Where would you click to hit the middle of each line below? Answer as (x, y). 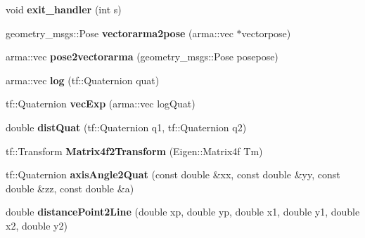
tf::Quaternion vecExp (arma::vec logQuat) (101, 104)
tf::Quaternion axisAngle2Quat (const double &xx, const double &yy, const (173, 174)
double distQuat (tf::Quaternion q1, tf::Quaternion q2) (126, 127)
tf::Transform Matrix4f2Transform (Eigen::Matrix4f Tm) (134, 151)
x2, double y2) (37, 225)
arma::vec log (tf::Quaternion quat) (83, 80)
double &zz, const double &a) (70, 188)
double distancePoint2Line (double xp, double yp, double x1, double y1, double (183, 212)
